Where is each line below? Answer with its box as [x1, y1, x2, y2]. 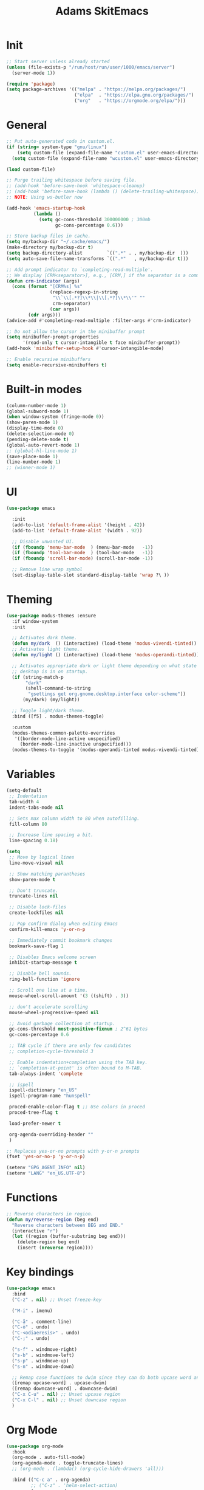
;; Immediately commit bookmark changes [8, 937, 113, 943]
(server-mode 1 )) [12, 70, 56, 76]
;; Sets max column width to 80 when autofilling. [8, 815, 140, 822]
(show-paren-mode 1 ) [6, 419, 59, 426]
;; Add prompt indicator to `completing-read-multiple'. [6, 266, 154, 273]
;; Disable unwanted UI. [12, 538, 75, 544]
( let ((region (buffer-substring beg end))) [12, 1234, 126, 1240]
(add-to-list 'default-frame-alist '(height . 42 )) [12, 521, 146, 528]
